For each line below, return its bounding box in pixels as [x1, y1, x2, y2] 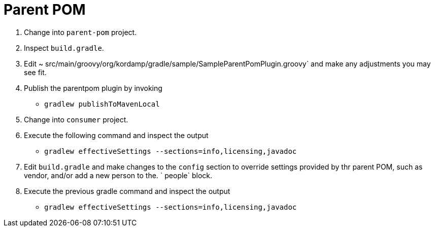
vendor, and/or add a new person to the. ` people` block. [24, 171, 213, 180]
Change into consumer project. [24, 115, 128, 124]
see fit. [24, 68, 47, 77]
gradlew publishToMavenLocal [44, 100, 160, 108]
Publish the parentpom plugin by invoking [24, 83, 162, 92]
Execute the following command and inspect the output [24, 130, 209, 140]
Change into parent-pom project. [24, 27, 137, 37]
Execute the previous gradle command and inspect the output [24, 186, 230, 195]
